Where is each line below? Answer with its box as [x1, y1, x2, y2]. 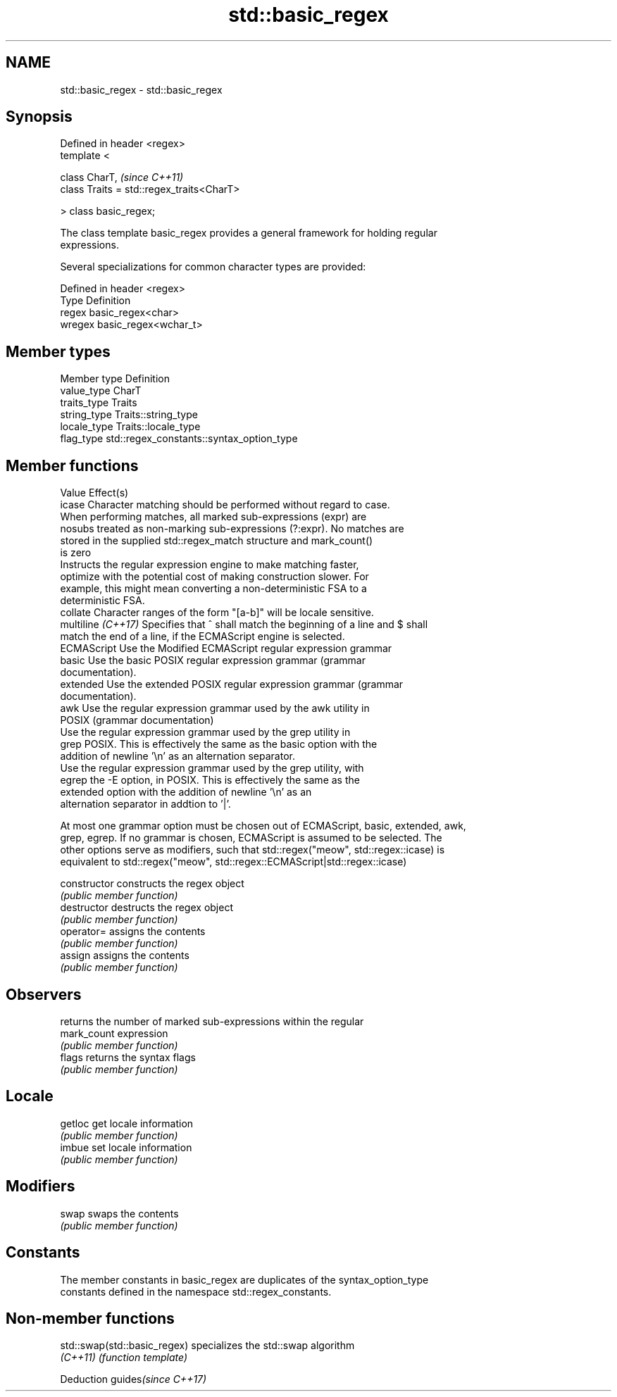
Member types [6, 342, 111, 361]
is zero [60, 546, 92, 559]
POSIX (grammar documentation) [60, 714, 214, 727]
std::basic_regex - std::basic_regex [60, 83, 223, 96]
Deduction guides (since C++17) [60, 1373, 207, 1386]
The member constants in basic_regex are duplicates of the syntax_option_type [60, 1273, 429, 1286]
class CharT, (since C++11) [60, 171, 184, 184]
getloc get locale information [60, 1117, 194, 1129]
